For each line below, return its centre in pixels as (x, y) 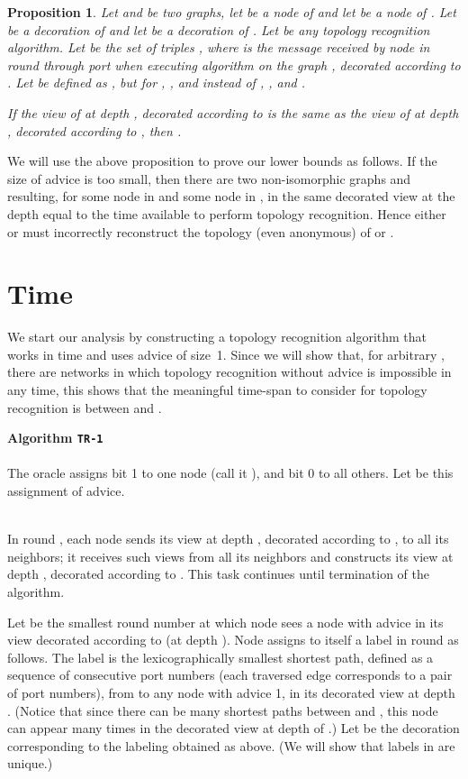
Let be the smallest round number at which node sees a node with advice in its (225, 622)
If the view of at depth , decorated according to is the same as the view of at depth (233, 112)
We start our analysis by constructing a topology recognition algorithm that (217, 337)
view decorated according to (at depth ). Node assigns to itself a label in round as (233, 640)
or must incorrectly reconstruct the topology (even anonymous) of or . (201, 231)
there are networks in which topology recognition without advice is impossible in (229, 372)
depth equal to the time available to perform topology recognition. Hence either (227, 213)
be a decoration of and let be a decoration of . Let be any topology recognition (219, 29)
